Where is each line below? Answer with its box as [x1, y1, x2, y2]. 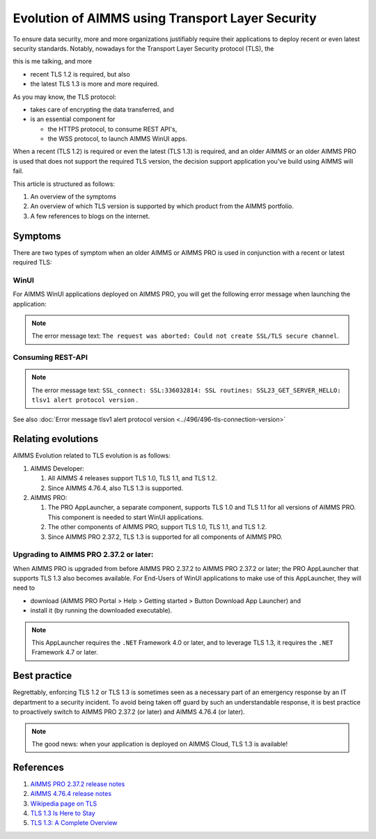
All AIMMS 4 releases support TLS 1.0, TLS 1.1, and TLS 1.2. [47, 474, 217, 483]
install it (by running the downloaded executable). [30, 606, 173, 615]
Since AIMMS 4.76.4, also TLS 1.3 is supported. [47, 484, 184, 492]
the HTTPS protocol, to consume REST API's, [47, 125, 178, 133]
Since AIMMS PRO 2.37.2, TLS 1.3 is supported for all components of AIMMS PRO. [47, 533, 283, 541]
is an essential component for [30, 115, 116, 123]
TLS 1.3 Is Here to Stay [30, 808, 95, 817]
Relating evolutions [13, 433, 99, 445]
